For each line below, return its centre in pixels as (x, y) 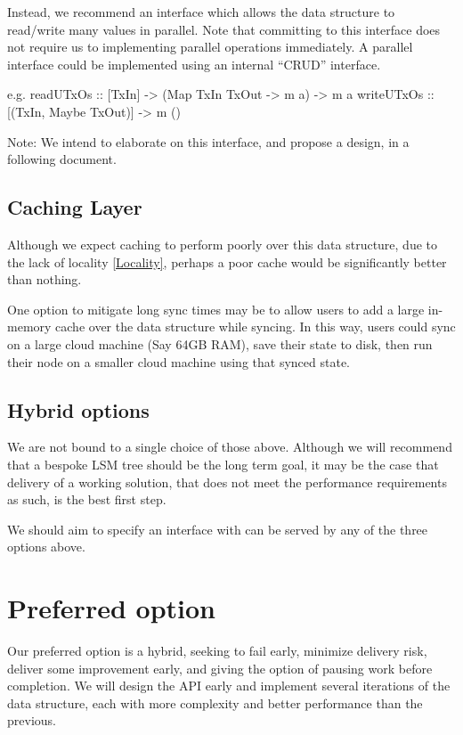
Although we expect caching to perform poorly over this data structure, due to (223, 244)
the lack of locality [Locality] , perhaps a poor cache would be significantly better (227, 261)
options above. (46, 547)
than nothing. (45, 279)
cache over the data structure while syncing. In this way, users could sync (256, 327)
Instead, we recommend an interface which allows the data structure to (201, 12)
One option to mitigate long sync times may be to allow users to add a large (216, 309)
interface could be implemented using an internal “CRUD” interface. (194, 64)
